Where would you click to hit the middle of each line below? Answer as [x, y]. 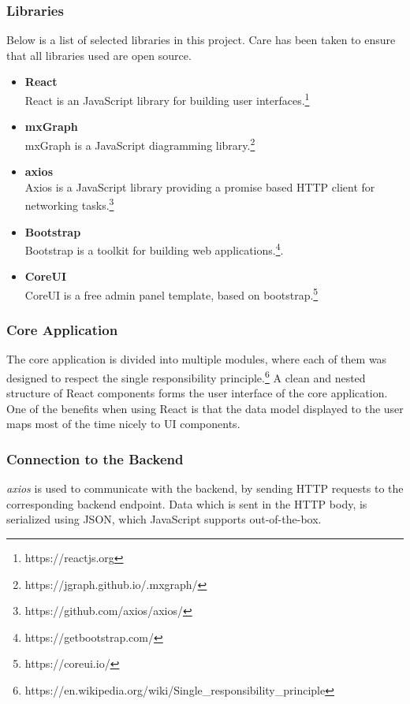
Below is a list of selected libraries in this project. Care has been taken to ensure [201, 40]
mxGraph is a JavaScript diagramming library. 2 [140, 143]
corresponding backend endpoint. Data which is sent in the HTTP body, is [187, 503]
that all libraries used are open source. [99, 55]
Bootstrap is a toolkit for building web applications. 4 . [154, 249]
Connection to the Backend [95, 458]
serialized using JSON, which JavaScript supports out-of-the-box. [164, 519]
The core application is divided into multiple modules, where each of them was [197, 359]
